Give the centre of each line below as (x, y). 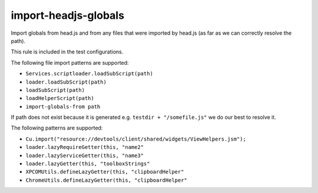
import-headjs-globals (68, 15)
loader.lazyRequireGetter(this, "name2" (85, 147)
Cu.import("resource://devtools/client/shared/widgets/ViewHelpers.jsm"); (136, 139)
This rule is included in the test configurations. (67, 52)
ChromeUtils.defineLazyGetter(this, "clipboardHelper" (107, 180)
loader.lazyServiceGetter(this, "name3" (85, 155)
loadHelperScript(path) (60, 98)
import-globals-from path (63, 107)
